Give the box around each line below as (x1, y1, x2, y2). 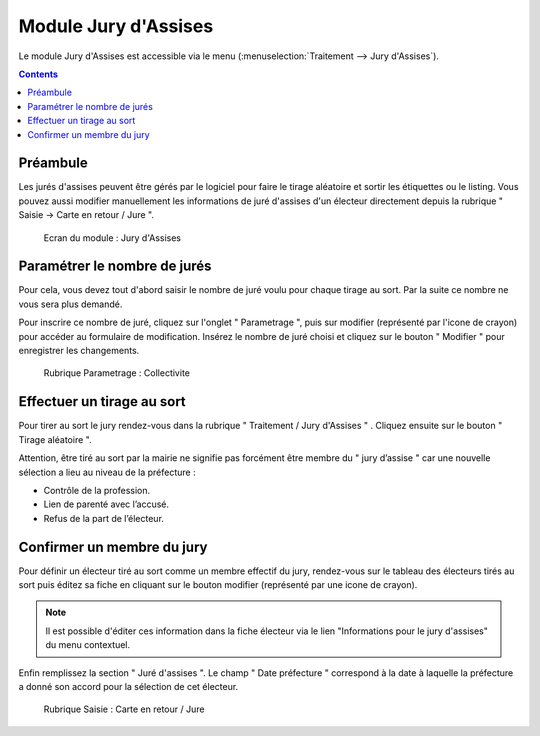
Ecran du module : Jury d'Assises (43, 231, 182, 244)
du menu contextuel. (45, 639, 131, 651)
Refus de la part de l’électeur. (43, 512, 165, 524)
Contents (18, 68, 59, 80)
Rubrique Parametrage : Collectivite (43, 367, 190, 379)
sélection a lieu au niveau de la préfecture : (18, 466, 196, 478)
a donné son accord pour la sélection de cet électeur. (18, 680, 239, 692)
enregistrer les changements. (18, 345, 140, 357)
